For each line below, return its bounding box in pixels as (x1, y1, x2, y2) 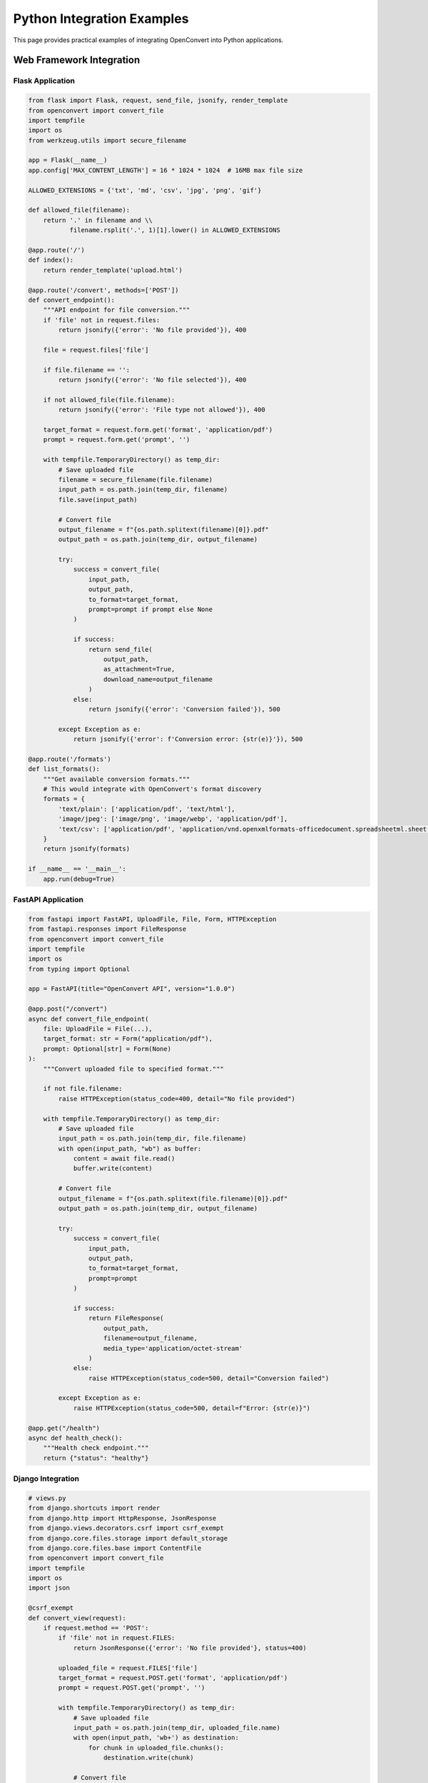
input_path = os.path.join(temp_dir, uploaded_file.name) (73, 1723, 281, 1732)
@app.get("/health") (28, 1424, 100, 1432)
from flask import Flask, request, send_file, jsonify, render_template (28, 96, 288, 105)
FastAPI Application (13, 894, 83, 904)
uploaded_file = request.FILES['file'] (58, 1664, 198, 1672)
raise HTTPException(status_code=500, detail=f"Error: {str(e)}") (73, 1404, 310, 1412)
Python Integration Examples (13, 11, 189, 26)
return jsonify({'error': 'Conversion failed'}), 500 (88, 705, 281, 713)
